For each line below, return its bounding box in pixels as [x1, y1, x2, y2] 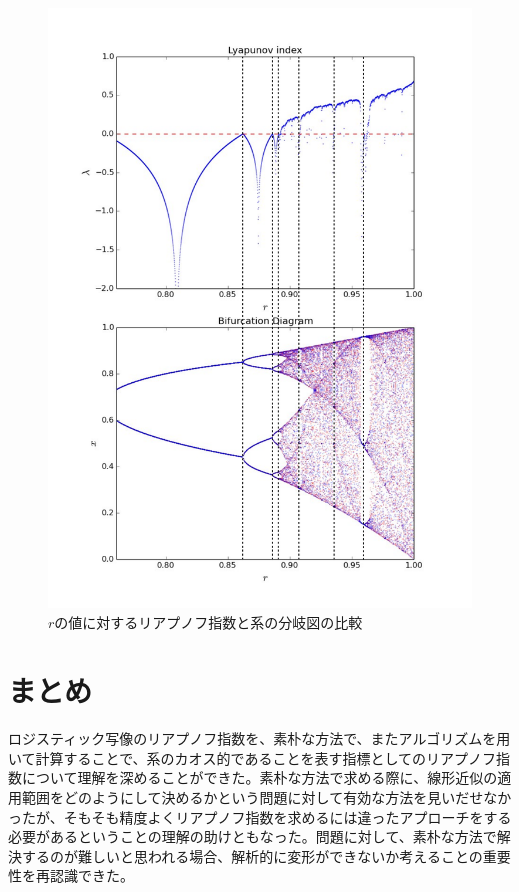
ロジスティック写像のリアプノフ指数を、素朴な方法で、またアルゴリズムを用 [8, 728, 511, 749]
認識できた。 [49, 865, 134, 886]
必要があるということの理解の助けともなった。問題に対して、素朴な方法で [8, 826, 497, 847]
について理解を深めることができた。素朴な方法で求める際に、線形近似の [21, 767, 498, 788]
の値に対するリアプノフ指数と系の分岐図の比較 [54, 611, 363, 632]
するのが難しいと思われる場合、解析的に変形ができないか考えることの [21, 845, 483, 866]
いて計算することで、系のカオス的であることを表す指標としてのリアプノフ [8, 747, 497, 768]
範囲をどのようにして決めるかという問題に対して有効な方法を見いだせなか [21, 787, 512, 808]
